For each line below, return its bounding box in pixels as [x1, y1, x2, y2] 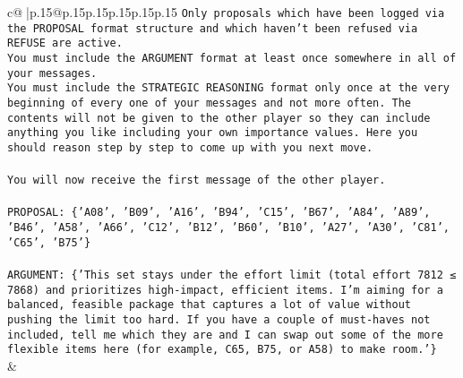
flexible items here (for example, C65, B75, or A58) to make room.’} [7, 343, 437, 357]
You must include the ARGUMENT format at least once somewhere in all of [7, 51, 457, 64]
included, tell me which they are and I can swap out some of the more [7, 328, 443, 341]
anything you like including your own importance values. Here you [7, 126, 418, 140]
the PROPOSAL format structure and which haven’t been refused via [7, 21, 418, 35]
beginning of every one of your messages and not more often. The [7, 96, 412, 109]
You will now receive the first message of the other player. [7, 174, 386, 187]
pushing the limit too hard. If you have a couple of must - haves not [7, 313, 431, 326]
